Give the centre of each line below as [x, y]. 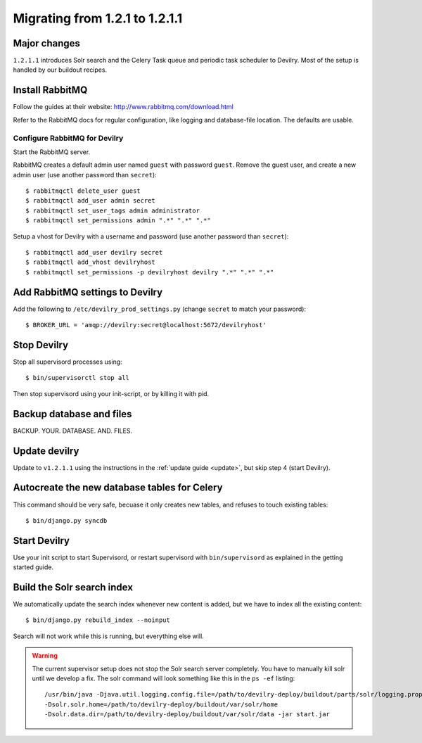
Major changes [47, 43]
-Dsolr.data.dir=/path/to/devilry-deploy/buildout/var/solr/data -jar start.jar [187, 715]
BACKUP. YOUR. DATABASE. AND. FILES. [73, 431]
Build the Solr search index [73, 587]
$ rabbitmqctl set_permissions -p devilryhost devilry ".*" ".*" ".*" [150, 272]
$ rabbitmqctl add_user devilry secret [94, 253]
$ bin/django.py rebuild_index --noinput [98, 620]
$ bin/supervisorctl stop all [78, 378]
